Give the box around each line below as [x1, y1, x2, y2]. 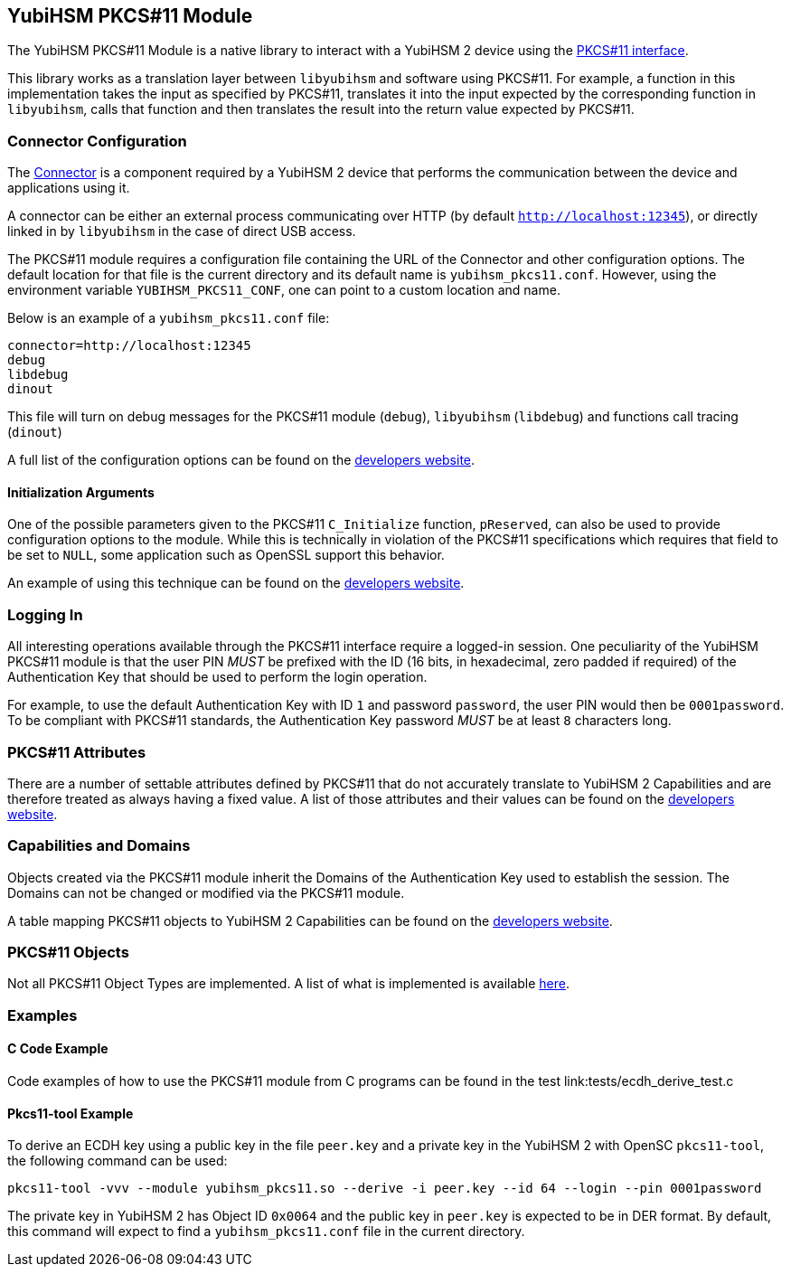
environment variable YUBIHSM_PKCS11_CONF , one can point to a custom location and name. [7, 282, 560, 298]
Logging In [7, 605, 83, 624]
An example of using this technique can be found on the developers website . [7, 575, 465, 591]
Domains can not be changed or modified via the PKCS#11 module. [7, 884, 405, 901]
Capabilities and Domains [7, 836, 191, 855]
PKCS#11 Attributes [7, 742, 146, 761]
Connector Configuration [7, 131, 187, 150]
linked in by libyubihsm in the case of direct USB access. [7, 223, 356, 240]
